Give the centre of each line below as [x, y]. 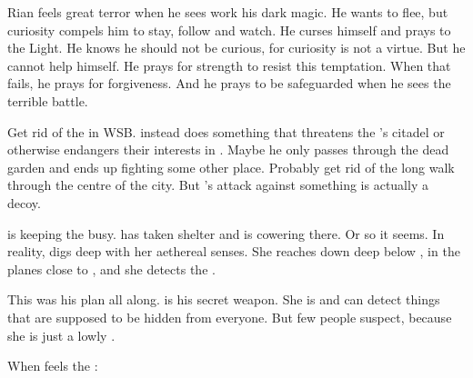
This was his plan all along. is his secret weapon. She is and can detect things [224, 299]
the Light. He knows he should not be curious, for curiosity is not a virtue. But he [236, 48]
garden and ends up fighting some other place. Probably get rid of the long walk [231, 167]
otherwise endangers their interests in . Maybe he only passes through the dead [228, 149]
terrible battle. [48, 100]
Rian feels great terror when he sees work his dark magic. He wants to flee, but [228, 12]
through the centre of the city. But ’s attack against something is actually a [218, 185]
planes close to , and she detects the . [111, 269]
